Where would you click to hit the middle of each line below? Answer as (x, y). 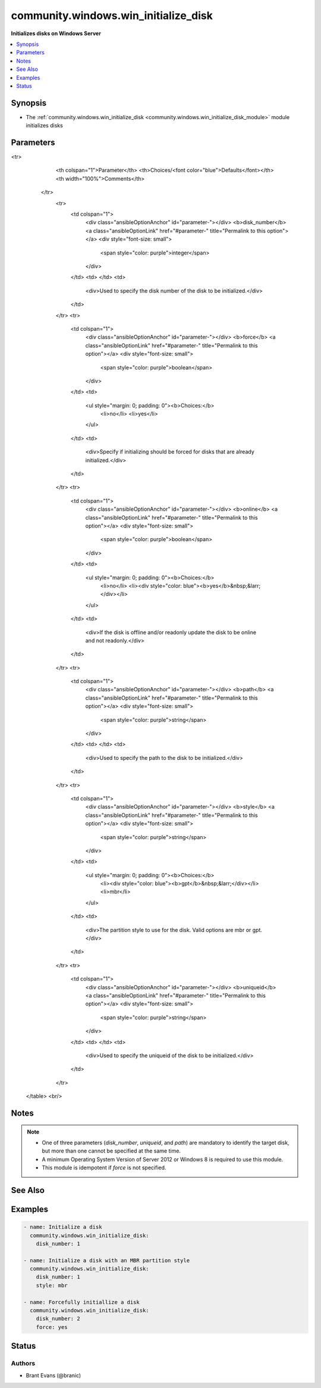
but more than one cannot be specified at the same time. (111, 1151)
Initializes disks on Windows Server (56, 33)
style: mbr (52, 1285)
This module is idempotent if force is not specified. (104, 1167)
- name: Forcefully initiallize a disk (81, 1302)
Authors (23, 1364)
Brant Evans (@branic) (53, 1375)
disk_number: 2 (58, 1319)
